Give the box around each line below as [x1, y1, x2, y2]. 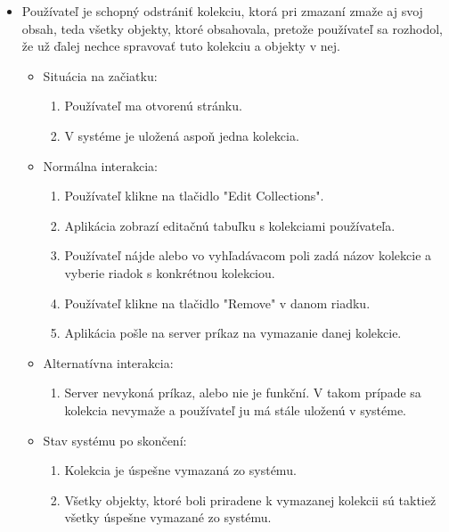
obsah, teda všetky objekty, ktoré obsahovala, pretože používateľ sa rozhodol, [21, 19, 443, 37]
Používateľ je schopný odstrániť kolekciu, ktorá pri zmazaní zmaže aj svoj [21, 2, 423, 20]
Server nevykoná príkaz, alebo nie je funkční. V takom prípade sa [64, 383, 421, 402]
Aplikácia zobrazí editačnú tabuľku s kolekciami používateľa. [64, 216, 396, 234]
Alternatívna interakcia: [43, 353, 174, 372]
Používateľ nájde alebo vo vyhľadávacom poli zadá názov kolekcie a [64, 246, 432, 265]
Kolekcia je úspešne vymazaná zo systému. [64, 461, 297, 479]
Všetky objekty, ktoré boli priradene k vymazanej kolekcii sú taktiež [64, 490, 437, 509]
